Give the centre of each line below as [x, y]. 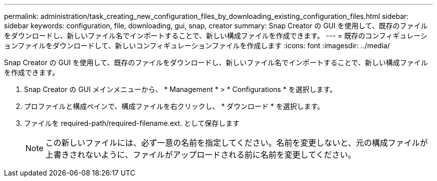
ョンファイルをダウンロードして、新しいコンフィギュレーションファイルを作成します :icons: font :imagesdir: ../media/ [197, 45]
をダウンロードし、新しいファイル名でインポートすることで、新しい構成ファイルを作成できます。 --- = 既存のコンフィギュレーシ [216, 36]
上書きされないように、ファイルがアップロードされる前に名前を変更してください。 [201, 155]
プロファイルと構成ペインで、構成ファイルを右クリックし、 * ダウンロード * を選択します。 [174, 106]
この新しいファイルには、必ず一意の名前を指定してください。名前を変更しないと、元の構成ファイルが [237, 143]
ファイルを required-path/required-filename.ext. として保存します [132, 123]
